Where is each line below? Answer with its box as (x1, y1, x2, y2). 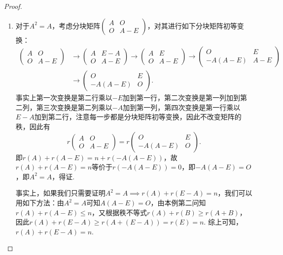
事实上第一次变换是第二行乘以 (15, 92, 112, 103)
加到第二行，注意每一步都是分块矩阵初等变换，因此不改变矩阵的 (34, 112, 242, 122)
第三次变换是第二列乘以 (36, 102, 112, 112)
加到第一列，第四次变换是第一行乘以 (123, 102, 241, 112)
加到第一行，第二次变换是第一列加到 (123, 92, 241, 103)
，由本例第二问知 (150, 198, 206, 207)
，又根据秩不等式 (92, 207, 147, 217)
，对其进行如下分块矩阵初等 (147, 20, 237, 30)
